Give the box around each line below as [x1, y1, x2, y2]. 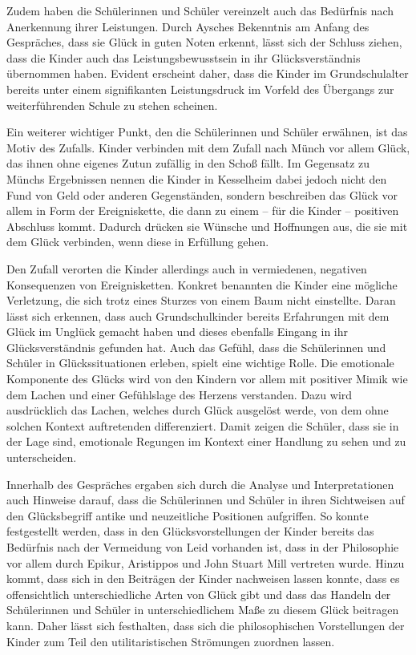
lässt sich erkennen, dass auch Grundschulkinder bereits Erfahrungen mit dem [6, 307, 390, 324]
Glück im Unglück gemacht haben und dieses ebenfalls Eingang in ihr [6, 323, 349, 340]
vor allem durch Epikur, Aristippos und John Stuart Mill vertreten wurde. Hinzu [6, 554, 405, 571]
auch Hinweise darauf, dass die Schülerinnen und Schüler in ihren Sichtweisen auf [6, 491, 405, 508]
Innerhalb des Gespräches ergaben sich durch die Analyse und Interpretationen [6, 475, 394, 492]
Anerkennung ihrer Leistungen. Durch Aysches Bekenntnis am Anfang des [6, 18, 370, 34]
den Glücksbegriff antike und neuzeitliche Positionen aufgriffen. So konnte [6, 507, 369, 524]
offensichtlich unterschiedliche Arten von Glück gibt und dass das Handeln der [6, 585, 391, 602]
